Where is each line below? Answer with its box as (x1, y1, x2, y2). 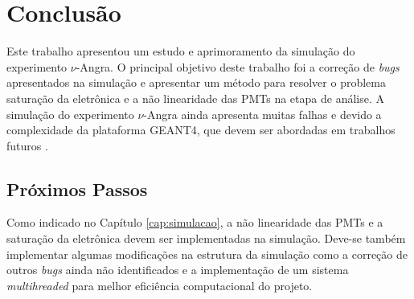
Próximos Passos (6, 176, 148, 201)
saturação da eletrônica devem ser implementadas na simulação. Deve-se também (6, 230, 406, 247)
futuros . (6, 137, 48, 154)
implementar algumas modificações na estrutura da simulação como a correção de (6, 245, 408, 262)
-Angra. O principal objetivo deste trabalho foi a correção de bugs (76, 58, 400, 75)
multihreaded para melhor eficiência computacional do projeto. (6, 276, 313, 293)
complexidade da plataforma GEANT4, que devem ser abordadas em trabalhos (6, 121, 396, 138)
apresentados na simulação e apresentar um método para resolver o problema (6, 74, 386, 91)
